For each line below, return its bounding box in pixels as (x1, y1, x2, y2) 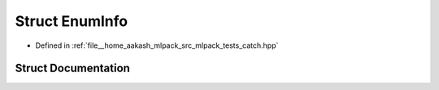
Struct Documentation (15, 62, 130, 75)
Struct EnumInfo (15, 12, 128, 30)
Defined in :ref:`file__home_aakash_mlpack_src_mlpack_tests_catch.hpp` (35, 41, 279, 50)
